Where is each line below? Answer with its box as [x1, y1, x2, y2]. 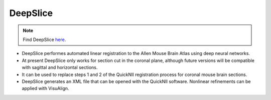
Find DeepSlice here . [23, 36, 66, 42]
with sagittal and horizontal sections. [22, 64, 98, 70]
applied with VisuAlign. [22, 85, 70, 91]
